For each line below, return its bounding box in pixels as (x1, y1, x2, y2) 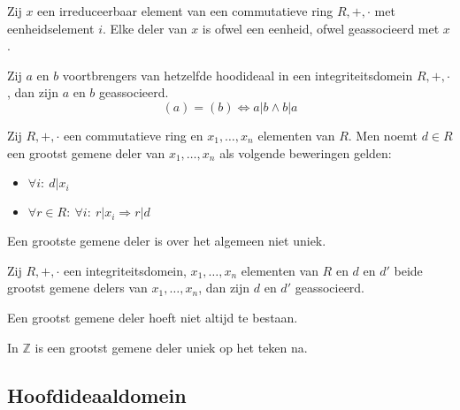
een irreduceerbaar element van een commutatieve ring (37, 2, 333, 19)
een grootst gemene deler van (7, 143, 165, 162)
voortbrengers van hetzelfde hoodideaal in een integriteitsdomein (62, 65, 413, 84)
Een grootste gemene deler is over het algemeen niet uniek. (7, 232, 326, 250)
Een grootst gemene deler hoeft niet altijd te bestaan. (7, 307, 298, 326)
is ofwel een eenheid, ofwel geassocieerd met (202, 19, 440, 37)
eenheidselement (7, 19, 95, 37)
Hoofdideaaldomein (7, 381, 187, 408)
